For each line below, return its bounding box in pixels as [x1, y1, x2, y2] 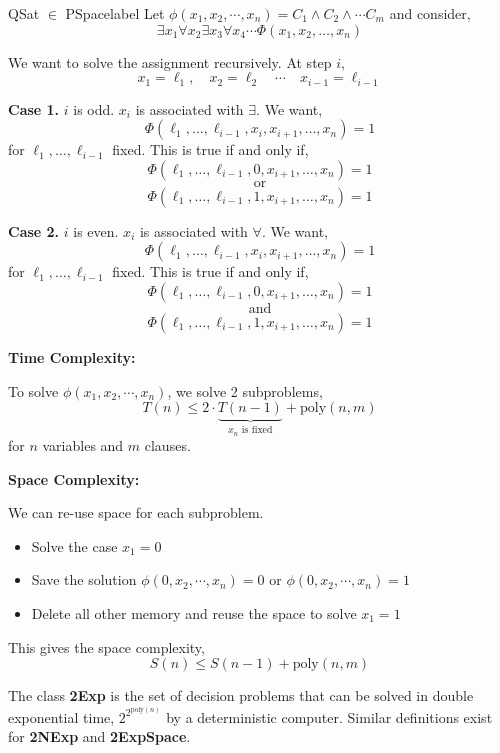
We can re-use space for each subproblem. [8, 502, 264, 523]
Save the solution [31, 569, 137, 590]
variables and [42, 435, 124, 456]
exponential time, [8, 706, 115, 727]
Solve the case [31, 535, 118, 556]
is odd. [73, 98, 115, 119]
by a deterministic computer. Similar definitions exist [166, 706, 493, 727]
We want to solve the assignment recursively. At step [8, 51, 332, 72]
